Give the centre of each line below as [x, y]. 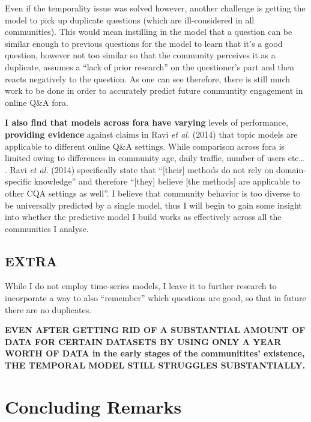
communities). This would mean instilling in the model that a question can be [149, 32]
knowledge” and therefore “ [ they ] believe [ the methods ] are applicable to [167, 181]
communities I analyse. [47, 228]
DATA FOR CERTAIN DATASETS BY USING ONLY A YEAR [143, 341]
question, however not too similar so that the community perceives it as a [140, 55]
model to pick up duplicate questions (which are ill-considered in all [130, 20]
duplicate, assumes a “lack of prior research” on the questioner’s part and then [149, 66]
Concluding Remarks [93, 406]
